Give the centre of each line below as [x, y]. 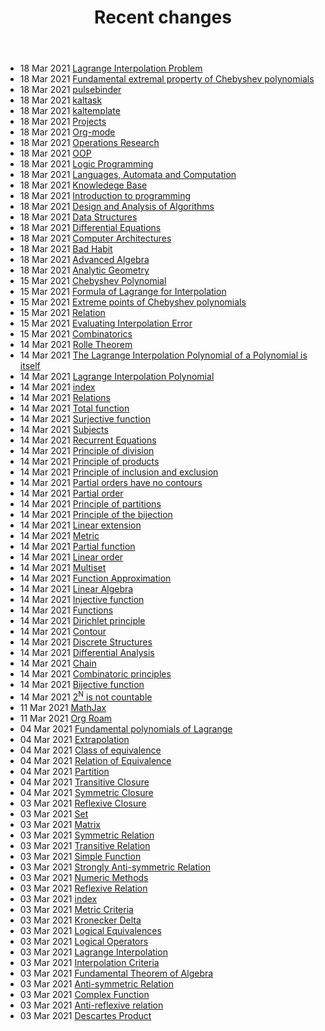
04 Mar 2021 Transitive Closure [84, 782]
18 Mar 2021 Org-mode [67, 132]
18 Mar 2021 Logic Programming [86, 164]
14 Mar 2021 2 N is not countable [86, 696]
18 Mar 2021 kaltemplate [70, 111]
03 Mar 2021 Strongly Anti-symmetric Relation [115, 867]
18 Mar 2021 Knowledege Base [83, 185]
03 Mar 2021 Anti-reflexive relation [91, 1005]
